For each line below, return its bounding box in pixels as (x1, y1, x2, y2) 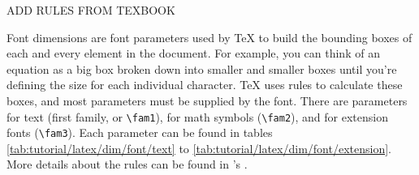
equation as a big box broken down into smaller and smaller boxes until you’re (6, 60, 397, 77)
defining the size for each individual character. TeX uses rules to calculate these (6, 76, 403, 93)
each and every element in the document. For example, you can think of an (6, 45, 380, 62)
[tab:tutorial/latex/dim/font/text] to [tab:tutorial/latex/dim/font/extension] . (6, 139, 391, 156)
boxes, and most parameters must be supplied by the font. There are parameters (6, 92, 408, 109)
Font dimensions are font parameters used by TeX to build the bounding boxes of (6, 28, 413, 45)
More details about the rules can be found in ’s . (6, 156, 248, 173)
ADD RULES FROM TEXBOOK (6, 2, 175, 18)
